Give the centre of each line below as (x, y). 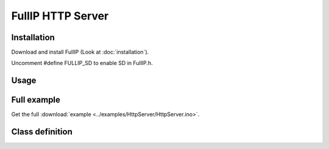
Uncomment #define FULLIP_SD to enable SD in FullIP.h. (82, 63)
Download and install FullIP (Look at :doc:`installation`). (80, 52)
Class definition (42, 132)
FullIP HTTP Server (60, 16)
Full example (36, 100)
